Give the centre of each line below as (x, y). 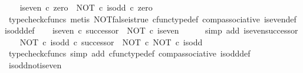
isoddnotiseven (35, 64)
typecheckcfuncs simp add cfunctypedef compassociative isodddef (129, 53)
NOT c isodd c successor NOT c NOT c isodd (111, 42)
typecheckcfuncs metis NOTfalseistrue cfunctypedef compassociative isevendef (152, 19)
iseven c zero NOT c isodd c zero (86, 7)
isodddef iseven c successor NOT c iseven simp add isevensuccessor (151, 30)
